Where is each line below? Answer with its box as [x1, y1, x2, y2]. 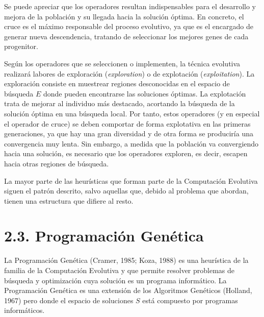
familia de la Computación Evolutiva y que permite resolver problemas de [4, 265, 235, 275]
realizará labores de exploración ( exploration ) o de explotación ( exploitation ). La [4, 68, 255, 79]
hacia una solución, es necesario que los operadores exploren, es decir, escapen [4, 148, 248, 159]
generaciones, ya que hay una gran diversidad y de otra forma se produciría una [4, 128, 253, 139]
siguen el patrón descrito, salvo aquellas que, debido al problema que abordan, [4, 185, 249, 196]
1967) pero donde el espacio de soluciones [4, 295, 134, 305]
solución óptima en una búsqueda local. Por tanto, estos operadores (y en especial [4, 108, 260, 118]
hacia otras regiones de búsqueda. [4, 158, 109, 168]
